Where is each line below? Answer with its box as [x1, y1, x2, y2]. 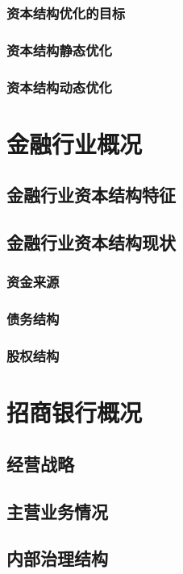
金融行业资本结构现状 [6, 230, 176, 255]
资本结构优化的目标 [6, 2, 126, 23]
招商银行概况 [6, 396, 143, 429]
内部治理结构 [6, 546, 108, 571]
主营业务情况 [6, 498, 108, 523]
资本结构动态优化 [6, 77, 112, 97]
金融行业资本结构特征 [6, 182, 176, 207]
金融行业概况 [6, 127, 143, 160]
